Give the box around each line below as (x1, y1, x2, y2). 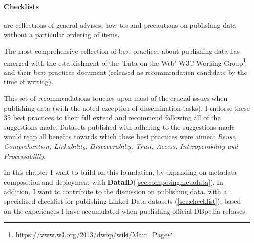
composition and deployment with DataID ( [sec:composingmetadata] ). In (4, 176, 223, 187)
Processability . (4, 150, 46, 161)
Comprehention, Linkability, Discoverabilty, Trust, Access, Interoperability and (4, 141, 238, 151)
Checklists (4, 1, 39, 11)
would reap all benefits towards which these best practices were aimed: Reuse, (4, 131, 237, 142)
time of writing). (4, 76, 53, 87)
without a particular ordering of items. (4, 29, 120, 40)
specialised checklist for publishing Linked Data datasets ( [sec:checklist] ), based (4, 195, 241, 206)
